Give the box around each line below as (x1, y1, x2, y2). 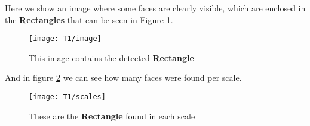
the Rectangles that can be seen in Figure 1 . (5, 13, 173, 26)
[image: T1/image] (29, 34, 102, 43)
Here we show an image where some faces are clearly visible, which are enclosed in (5, 2, 306, 14)
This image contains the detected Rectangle (29, 51, 194, 64)
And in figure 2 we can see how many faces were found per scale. (5, 71, 242, 84)
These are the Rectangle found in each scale (29, 109, 195, 122)
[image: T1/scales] (29, 93, 106, 102)
